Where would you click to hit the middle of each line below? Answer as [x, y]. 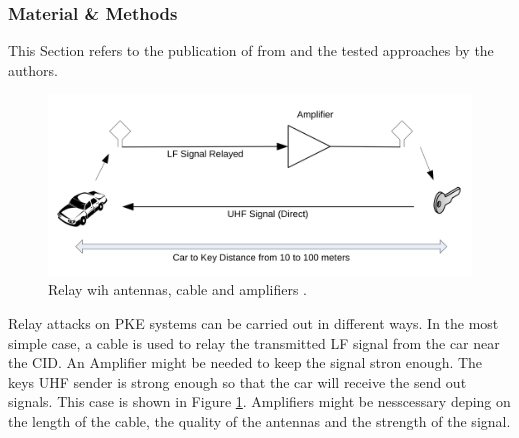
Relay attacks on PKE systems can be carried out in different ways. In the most [253, 322]
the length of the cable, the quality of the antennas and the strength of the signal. [259, 420]
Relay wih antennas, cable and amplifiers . [178, 289]
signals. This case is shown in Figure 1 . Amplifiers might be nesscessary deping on [259, 401]
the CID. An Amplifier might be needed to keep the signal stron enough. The [245, 362]
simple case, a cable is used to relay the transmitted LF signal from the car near [254, 342]
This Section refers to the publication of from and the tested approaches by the [251, 50]
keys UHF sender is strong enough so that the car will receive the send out [237, 381]
